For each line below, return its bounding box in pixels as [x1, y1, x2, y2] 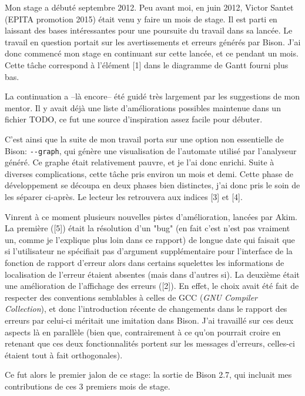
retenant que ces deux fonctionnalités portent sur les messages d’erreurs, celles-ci [5, 337, 295, 350]
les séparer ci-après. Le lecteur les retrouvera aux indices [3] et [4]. [5, 190, 243, 202]
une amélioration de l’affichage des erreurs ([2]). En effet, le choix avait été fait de [5, 279, 299, 292]
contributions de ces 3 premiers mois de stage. [5, 380, 170, 392]
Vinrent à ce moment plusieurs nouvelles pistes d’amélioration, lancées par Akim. [5, 210, 297, 222]
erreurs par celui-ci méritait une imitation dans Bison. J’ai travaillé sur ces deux [5, 314, 294, 326]
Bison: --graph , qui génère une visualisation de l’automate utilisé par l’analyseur [5, 144, 297, 157]
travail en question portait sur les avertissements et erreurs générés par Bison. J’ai [5, 35, 301, 48]
